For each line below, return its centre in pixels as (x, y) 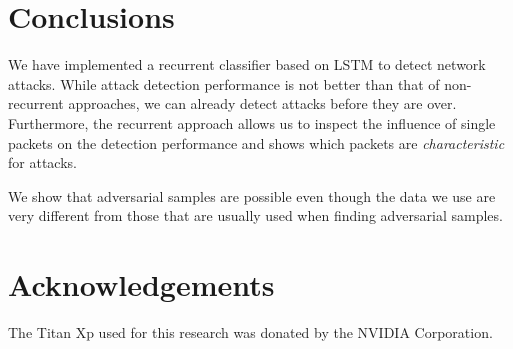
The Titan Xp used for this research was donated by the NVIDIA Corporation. (250, 332)
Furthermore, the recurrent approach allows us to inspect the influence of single (252, 122)
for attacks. (42, 162)
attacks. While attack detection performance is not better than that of (224, 83)
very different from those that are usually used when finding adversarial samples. (255, 215)
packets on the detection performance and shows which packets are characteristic (256, 142)
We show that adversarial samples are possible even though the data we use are (252, 195)
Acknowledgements (141, 284)
